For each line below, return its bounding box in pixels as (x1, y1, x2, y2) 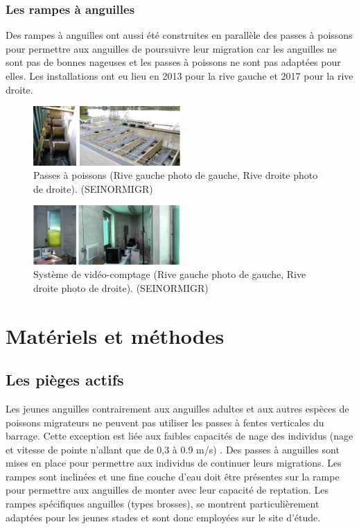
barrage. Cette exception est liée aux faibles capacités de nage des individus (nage (6, 428, 353, 443)
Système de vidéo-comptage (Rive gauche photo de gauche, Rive (33, 267, 306, 281)
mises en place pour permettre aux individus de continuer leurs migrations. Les (6, 456, 342, 470)
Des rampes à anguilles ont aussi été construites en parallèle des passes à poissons (6, 28, 353, 42)
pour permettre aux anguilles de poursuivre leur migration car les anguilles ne (6, 41, 337, 55)
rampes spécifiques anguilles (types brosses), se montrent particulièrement (6, 496, 319, 511)
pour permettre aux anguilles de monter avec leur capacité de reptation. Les (6, 483, 329, 497)
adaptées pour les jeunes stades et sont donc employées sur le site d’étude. (6, 510, 321, 524)
